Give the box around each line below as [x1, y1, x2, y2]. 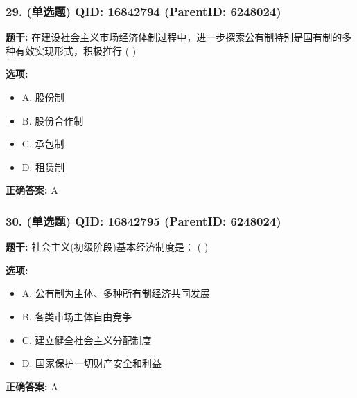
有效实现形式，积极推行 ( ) [15, 43, 137, 57]
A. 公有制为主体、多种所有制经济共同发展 [21, 286, 210, 300]
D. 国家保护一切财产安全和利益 [21, 356, 162, 370]
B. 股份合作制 [21, 113, 84, 127]
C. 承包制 [21, 136, 64, 151]
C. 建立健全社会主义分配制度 [21, 332, 152, 347]
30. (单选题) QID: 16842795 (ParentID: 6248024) [6, 212, 281, 229]
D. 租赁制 [21, 159, 65, 174]
